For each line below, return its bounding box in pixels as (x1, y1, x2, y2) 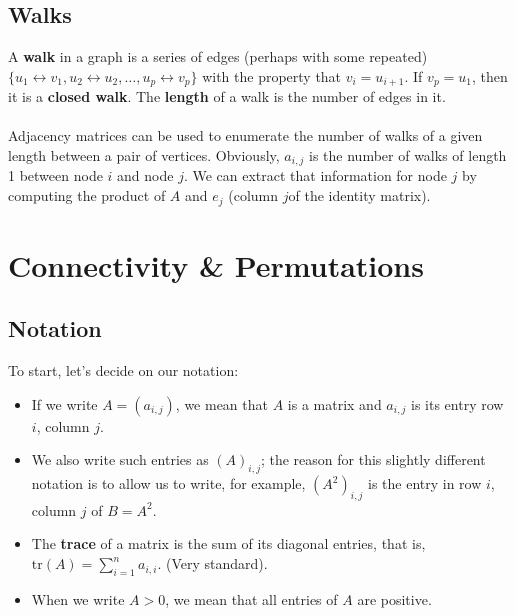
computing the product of (8, 185, 166, 206)
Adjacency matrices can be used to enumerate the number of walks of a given (8, 125, 483, 146)
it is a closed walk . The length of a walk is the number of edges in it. (8, 86, 446, 107)
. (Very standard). (157, 553, 268, 574)
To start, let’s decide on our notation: (8, 360, 239, 381)
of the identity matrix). (288, 185, 431, 206)
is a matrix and (287, 393, 382, 414)
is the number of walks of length (309, 145, 507, 166)
